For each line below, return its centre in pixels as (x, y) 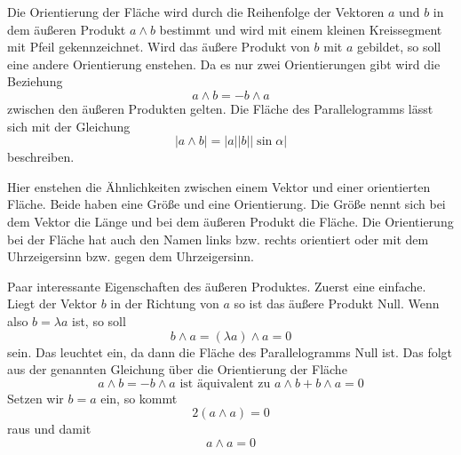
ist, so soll (99, 320)
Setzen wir (36, 398)
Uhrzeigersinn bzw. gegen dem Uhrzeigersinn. (131, 256)
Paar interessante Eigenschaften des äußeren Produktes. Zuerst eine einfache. (217, 286)
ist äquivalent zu (225, 383)
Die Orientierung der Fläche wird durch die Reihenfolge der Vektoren (196, 12)
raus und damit (49, 429)
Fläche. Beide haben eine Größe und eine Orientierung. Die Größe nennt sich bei (227, 204)
